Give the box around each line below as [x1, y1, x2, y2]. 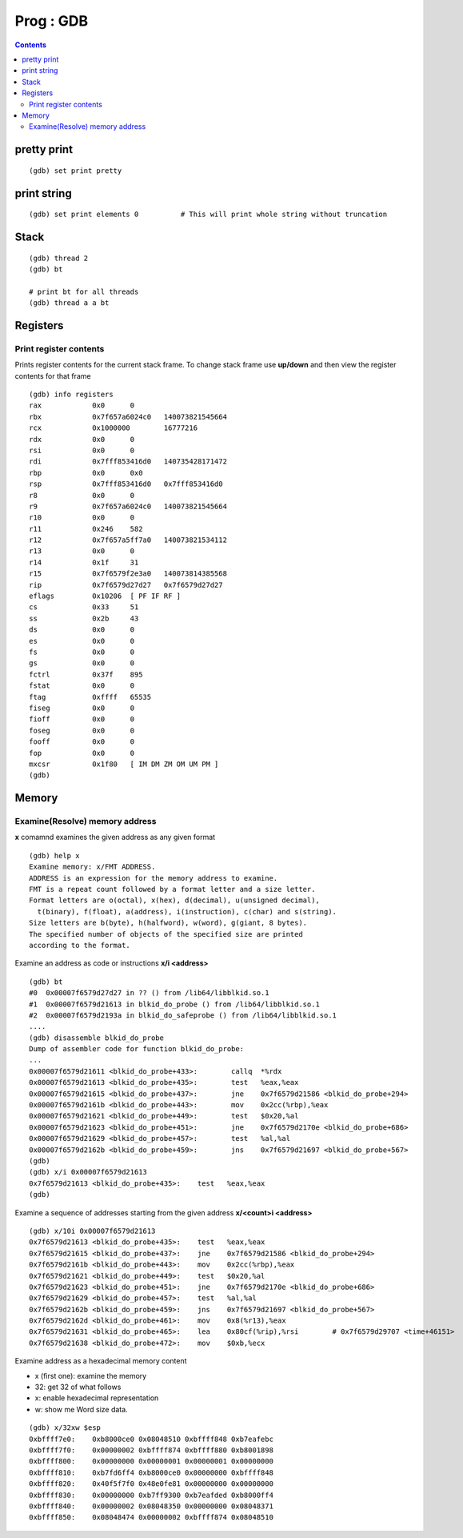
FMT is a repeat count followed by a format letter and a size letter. [29, 885, 316, 893]
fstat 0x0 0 [29, 681, 135, 690]
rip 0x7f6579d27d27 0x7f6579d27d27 [29, 580, 223, 589]
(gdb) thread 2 [29, 253, 89, 263]
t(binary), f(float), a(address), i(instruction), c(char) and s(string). [37, 907, 337, 916]
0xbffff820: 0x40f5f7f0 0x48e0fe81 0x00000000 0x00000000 [29, 1480, 273, 1488]
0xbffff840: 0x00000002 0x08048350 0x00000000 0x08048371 [29, 1501, 273, 1511]
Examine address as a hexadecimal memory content [14, 1356, 187, 1366]
